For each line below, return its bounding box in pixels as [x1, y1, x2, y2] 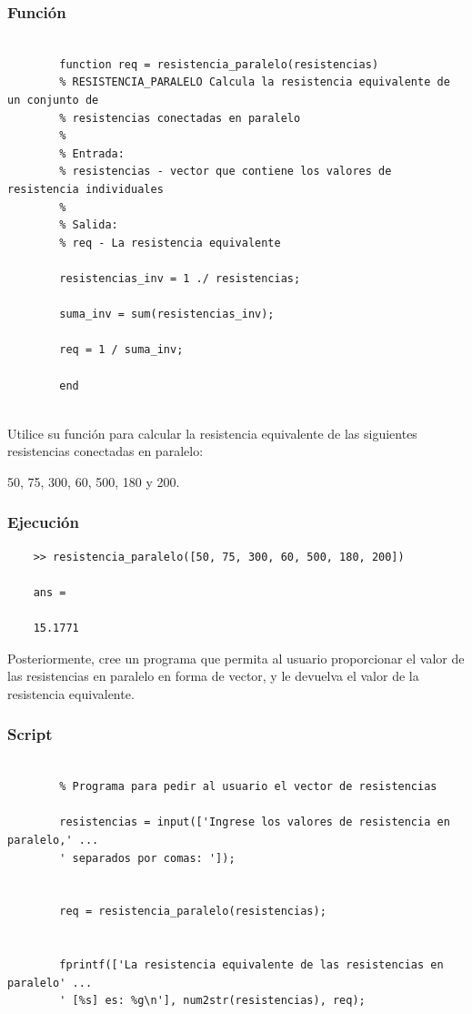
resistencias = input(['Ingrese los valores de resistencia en [59, 816, 450, 829]
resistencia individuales [7, 182, 164, 196]
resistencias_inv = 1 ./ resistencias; [59, 271, 301, 285]
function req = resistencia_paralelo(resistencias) [59, 57, 379, 71]
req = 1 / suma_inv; [59, 343, 184, 357]
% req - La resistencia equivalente [59, 236, 281, 249]
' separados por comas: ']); [59, 851, 236, 865]
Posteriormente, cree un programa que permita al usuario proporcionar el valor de [7, 648, 465, 667]
